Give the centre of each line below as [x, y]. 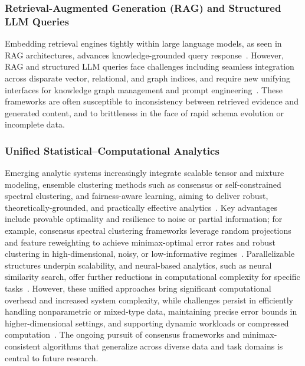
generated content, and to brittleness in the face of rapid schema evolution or [144, 112]
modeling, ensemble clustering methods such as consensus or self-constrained [143, 184]
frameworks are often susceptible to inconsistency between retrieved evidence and [152, 101]
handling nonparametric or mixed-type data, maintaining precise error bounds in [151, 311]
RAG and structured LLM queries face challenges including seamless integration [150, 66]
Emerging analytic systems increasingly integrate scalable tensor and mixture [145, 173]
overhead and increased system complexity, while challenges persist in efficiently [149, 300]
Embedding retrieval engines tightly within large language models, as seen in [143, 43]
